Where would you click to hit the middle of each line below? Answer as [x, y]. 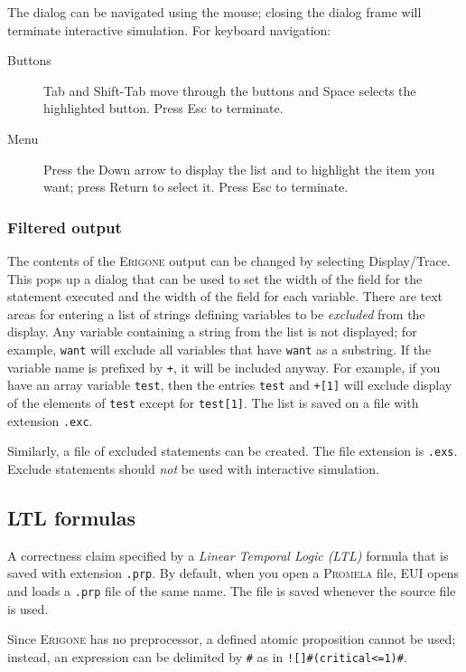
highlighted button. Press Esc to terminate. [163, 108]
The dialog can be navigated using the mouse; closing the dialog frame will [214, 12]
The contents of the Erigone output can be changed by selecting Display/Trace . [229, 260]
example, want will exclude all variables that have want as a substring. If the [219, 349]
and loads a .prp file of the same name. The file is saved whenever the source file [232, 590]
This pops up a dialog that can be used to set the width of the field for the [215, 278]
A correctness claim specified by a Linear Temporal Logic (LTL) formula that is [228, 555]
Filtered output [65, 227]
